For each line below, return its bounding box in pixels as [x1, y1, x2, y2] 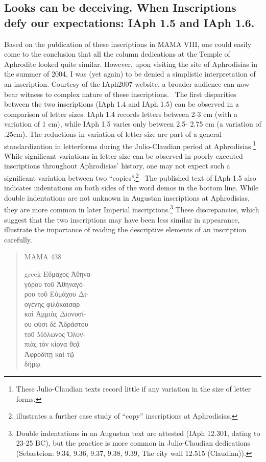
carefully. [4, 234, 32, 245]
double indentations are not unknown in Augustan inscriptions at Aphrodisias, [4, 192, 250, 203]
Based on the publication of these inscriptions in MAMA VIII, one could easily [4, 38, 252, 49]
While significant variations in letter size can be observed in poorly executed [4, 150, 243, 161]
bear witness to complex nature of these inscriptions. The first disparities [4, 88, 236, 99]
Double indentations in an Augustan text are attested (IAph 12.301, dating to [16, 427, 260, 438]
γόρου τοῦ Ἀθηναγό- [24, 278, 85, 289]
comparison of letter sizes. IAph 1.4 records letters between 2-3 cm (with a [4, 108, 238, 119]
